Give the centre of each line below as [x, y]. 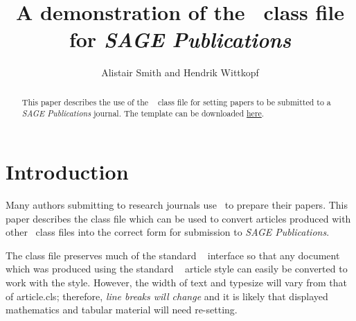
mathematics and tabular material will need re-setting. [122, 310]
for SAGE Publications [180, 40]
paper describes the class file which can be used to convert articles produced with [178, 218]
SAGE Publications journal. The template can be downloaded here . [143, 113]
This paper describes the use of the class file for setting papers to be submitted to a [176, 102]
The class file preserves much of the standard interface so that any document [173, 255]
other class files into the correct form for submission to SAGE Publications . [168, 232]
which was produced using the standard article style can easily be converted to [177, 269]
